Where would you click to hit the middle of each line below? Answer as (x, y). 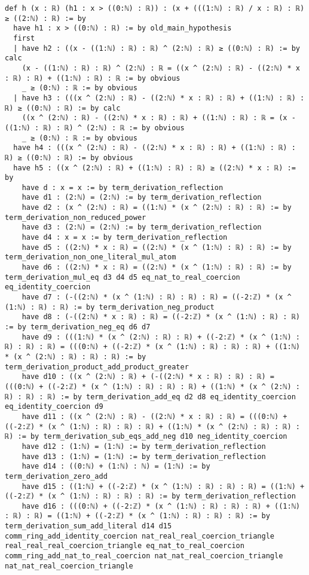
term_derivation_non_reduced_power (76, 217)
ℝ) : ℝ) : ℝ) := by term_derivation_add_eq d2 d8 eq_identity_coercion (150, 397)
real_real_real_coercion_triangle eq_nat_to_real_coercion (125, 546)
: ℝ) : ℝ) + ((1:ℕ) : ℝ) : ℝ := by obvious (93, 78)
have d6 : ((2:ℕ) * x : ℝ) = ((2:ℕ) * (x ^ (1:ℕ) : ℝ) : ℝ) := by (157, 267)
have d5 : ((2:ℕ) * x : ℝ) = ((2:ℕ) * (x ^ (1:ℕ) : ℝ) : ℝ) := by (157, 247)
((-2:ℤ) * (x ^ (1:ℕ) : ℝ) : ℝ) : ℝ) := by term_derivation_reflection (150, 496)
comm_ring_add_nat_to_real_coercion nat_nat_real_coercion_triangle (144, 556)
